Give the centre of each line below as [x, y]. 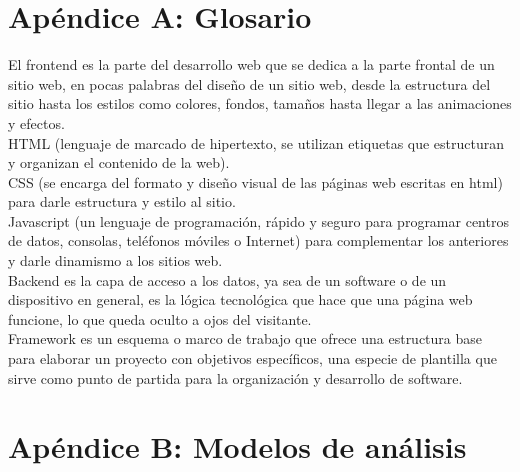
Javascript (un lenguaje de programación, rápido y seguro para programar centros [258, 220]
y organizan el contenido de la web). [119, 162]
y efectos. [36, 122]
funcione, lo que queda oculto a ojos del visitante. [160, 318]
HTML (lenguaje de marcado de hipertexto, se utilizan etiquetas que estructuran [256, 142]
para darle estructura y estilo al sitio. [122, 201]
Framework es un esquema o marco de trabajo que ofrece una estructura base [245, 338]
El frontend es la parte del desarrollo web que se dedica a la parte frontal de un [251, 64]
